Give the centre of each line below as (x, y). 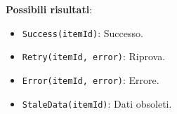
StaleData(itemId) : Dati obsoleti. (97, 103)
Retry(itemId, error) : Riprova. (94, 56)
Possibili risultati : (49, 9)
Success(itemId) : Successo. (83, 33)
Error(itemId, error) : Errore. (91, 79)
